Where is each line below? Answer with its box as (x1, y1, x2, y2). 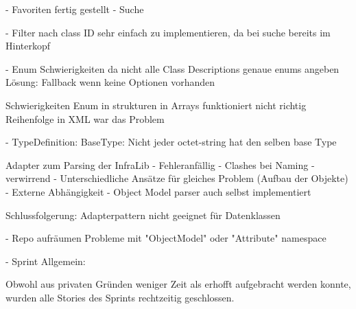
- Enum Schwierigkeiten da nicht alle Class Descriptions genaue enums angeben (5, 61, 340, 76)
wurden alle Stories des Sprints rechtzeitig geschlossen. (5, 290, 235, 304)
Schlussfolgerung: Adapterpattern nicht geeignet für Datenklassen (5, 207, 281, 222)
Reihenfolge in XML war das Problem (5, 111, 165, 126)
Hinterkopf (5, 38, 51, 53)
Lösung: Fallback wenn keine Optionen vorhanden (5, 75, 215, 89)
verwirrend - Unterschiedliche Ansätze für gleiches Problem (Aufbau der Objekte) (5, 171, 348, 185)
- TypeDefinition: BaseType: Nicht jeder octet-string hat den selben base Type (5, 135, 337, 149)
